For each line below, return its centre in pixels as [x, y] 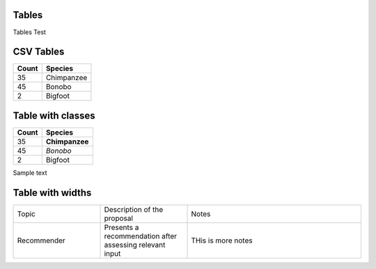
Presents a [122, 227]
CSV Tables [39, 52]
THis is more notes [222, 240]
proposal [119, 218]
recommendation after [141, 236]
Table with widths [52, 193]
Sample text [30, 172]
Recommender [41, 240]
